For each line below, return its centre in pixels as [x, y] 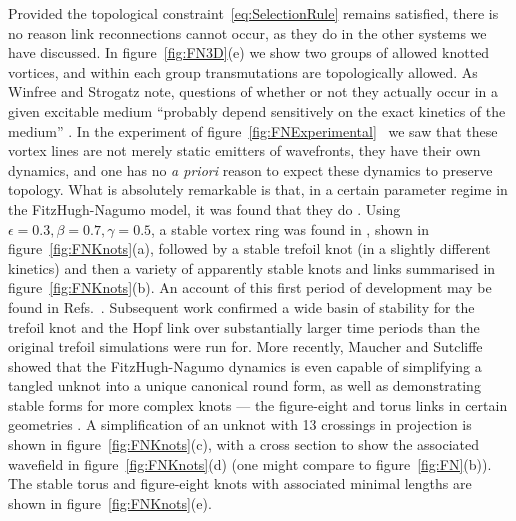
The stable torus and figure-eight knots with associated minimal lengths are [240, 483]
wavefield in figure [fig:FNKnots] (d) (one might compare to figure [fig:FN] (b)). [250, 463]
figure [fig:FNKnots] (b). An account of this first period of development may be [250, 287]
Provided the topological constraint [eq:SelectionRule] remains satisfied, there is [253, 13]
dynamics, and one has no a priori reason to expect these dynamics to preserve [250, 169]
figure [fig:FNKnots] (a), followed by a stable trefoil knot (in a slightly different [249, 248]
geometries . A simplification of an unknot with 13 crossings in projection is [240, 424]
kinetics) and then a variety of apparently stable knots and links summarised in [252, 267]
